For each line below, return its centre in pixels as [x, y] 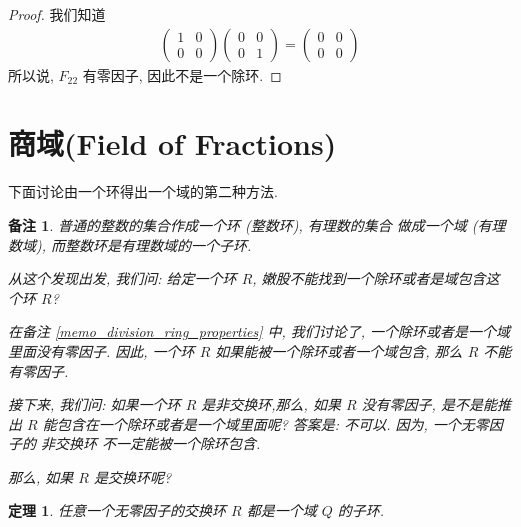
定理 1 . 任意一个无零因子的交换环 [117, 510]
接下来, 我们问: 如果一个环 [94, 404]
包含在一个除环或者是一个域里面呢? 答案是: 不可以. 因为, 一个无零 [272, 423]
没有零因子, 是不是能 [429, 404]
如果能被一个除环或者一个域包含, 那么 [339, 350]
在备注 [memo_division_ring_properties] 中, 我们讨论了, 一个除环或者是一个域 [259, 331]
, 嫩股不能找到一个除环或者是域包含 [369, 278]
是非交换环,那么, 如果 [271, 404]
